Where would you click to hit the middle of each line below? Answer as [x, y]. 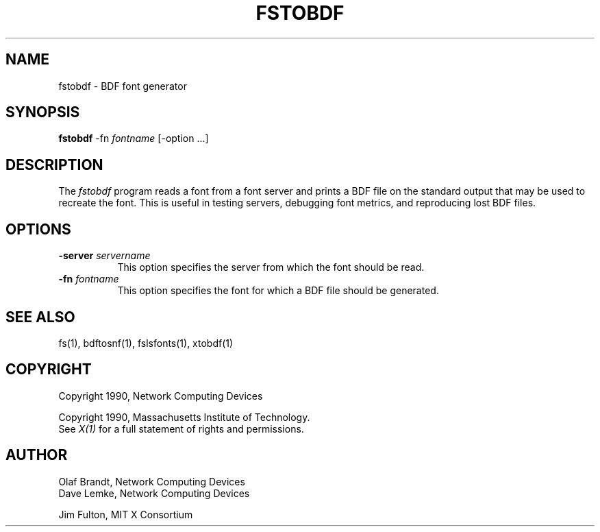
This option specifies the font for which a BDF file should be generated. [278, 291]
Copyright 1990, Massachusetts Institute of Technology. [184, 417]
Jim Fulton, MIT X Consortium [126, 514]
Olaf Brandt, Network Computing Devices [152, 481]
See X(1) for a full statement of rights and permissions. [181, 428]
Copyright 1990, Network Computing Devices [161, 396]
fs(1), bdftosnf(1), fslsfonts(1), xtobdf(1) [146, 343]
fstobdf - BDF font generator [123, 86]
